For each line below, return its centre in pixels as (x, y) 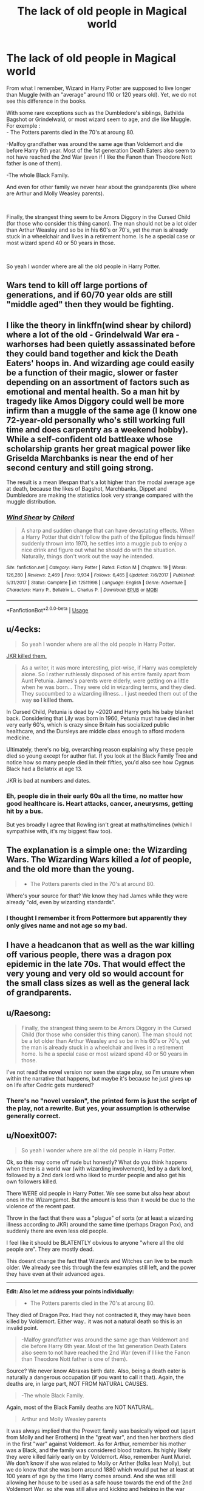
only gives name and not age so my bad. (67, 925)
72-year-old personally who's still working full (96, 420)
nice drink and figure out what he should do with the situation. (99, 550)
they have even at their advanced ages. (56, 1274)
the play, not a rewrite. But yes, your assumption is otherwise (98, 1108)
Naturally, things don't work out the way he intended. (87, 556)
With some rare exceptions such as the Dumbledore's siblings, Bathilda (95, 112)
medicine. (19, 738)
